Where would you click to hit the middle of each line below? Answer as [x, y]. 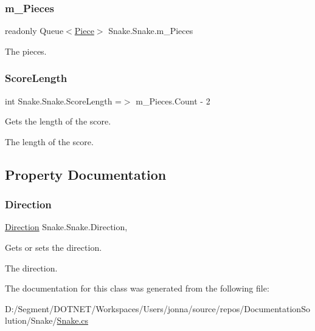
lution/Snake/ [31, 320]
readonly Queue [34, 31]
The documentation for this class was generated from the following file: [137, 288]
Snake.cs [73, 320]
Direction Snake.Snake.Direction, [66, 227]
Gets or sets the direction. [54, 247]
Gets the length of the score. [58, 121]
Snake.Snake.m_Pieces [151, 31]
